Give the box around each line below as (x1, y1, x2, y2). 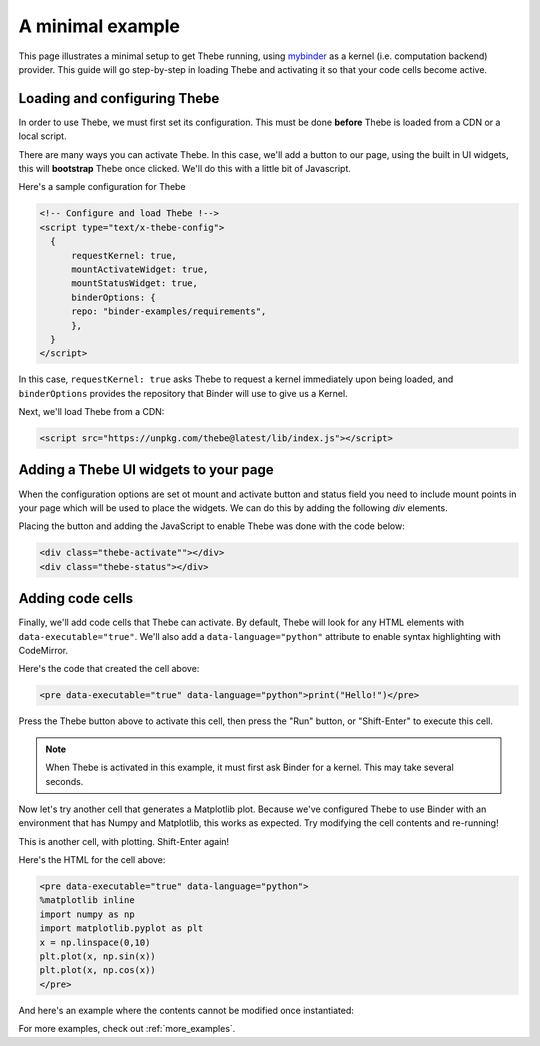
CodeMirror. (18, 644, 69, 656)
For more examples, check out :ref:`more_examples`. (18, 1023, 236, 1035)
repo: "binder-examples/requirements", (71, 306, 267, 317)
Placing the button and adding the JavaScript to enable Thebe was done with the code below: (18, 520, 405, 532)
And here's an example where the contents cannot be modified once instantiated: (18, 1004, 355, 1016)
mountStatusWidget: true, (71, 278, 199, 289)
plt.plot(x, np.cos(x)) (39, 965, 157, 976)
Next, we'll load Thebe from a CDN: (18, 406, 165, 418)
